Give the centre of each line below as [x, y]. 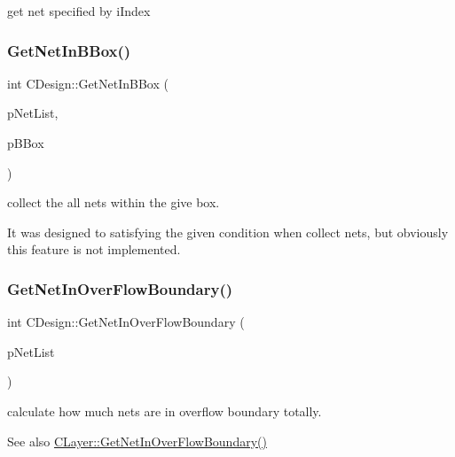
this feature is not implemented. [94, 249]
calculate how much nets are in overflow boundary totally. [165, 411]
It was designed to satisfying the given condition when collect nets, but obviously [228, 232]
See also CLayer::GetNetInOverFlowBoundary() [137, 441]
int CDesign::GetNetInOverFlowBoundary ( [126, 322]
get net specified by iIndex [79, 11]
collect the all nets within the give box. [114, 202]
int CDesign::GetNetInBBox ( [88, 83]
